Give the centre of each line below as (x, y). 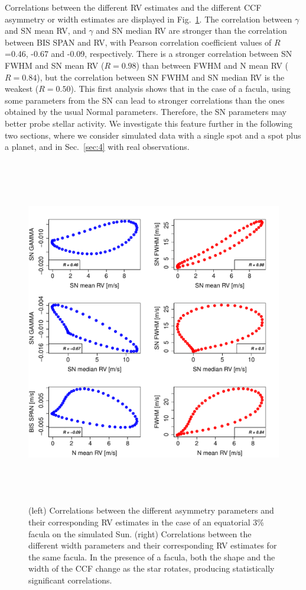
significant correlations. (70, 580)
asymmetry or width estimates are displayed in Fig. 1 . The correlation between (149, 19)
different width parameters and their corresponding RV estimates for (153, 545)
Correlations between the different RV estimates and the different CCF (133, 7)
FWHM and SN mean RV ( (55, 65)
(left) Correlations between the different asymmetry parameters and (151, 510)
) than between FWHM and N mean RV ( (212, 65)
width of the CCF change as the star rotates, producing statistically (152, 568)
